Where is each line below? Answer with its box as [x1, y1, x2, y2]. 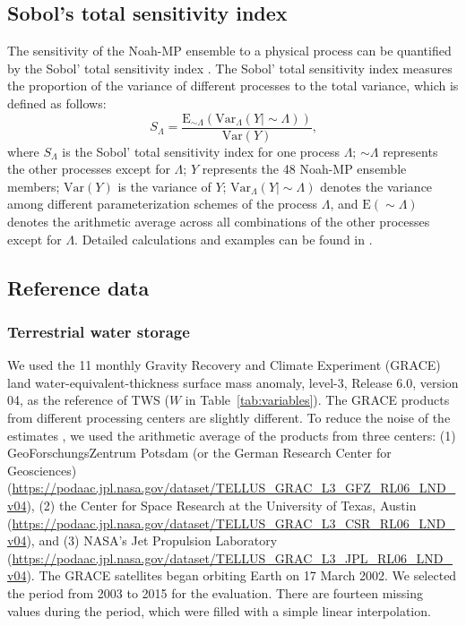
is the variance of [117, 176, 211, 195]
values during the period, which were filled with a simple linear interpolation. [7, 601, 431, 620]
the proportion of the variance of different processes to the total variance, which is [7, 76, 459, 95]
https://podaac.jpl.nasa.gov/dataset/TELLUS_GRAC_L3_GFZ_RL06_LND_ [12, 478, 456, 497]
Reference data [7, 273, 150, 301]
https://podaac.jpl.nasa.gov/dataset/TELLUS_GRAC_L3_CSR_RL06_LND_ [12, 513, 455, 532]
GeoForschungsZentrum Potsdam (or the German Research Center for [7, 443, 392, 462]
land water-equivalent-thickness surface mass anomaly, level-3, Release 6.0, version [7, 373, 459, 391]
